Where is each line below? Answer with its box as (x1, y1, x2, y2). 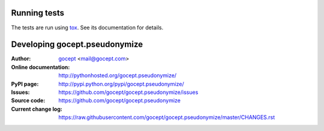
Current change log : (11, 105, 62, 112)
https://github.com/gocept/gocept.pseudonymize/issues (58, 89, 199, 96)
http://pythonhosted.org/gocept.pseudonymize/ (58, 72, 177, 79)
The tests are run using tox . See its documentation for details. (11, 24, 164, 31)
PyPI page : (11, 80, 39, 87)
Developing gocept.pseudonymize (11, 39, 143, 50)
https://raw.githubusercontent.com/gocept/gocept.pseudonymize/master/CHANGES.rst (58, 114, 275, 121)
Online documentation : (11, 63, 70, 71)
